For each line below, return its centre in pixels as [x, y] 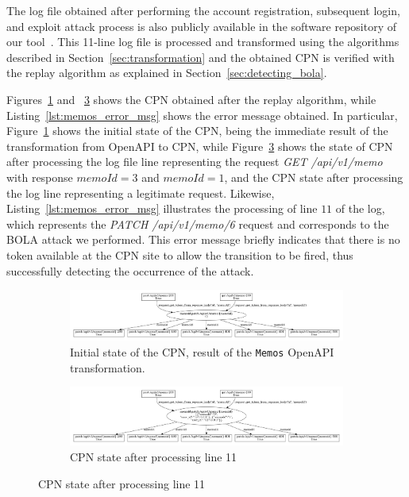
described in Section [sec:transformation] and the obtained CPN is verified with [201, 57]
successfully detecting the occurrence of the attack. [130, 270]
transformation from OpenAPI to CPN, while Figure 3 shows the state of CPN [200, 146]
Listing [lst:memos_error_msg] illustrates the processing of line [162, 208]
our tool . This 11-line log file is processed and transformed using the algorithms [203, 42]
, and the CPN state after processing [314, 177]
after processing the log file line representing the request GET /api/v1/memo [195, 162]
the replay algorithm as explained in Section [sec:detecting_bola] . [167, 73]
